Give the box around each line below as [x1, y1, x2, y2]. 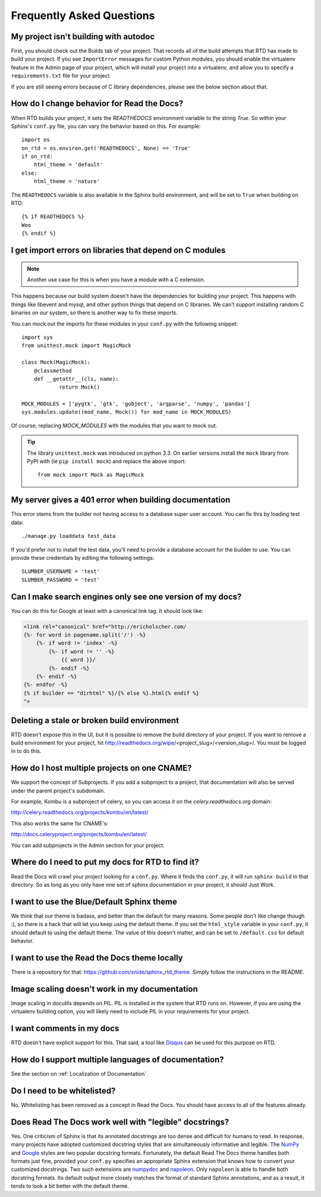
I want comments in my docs [11, 1023, 119, 1034]
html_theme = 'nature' [33, 178, 100, 185]
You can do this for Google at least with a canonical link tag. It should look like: [11, 607, 203, 615]
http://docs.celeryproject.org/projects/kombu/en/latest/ [11, 831, 147, 838]
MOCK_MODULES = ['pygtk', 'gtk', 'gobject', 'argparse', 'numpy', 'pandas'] [21, 401, 251, 407]
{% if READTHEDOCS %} [21, 213, 84, 220]
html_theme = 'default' [33, 161, 103, 168]
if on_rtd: [21, 153, 53, 160]
